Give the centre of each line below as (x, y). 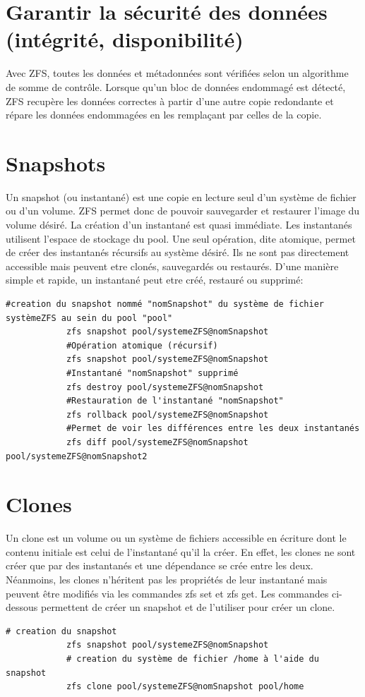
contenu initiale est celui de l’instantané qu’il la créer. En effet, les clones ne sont (181, 551)
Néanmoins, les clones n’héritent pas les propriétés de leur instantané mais (167, 579)
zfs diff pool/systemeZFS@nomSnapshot (157, 442)
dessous (22, 607)
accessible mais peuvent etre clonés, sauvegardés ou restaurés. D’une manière (172, 266)
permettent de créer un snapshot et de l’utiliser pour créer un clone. (188, 607)
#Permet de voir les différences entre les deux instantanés (213, 429)
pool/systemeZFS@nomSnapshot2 (77, 456)
